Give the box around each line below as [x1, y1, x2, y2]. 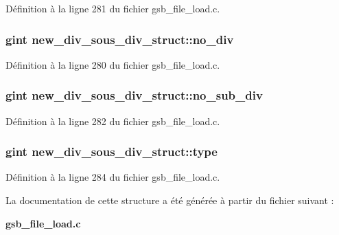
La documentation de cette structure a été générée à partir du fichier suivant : [5, 193, 334, 208]
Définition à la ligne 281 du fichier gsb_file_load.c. [5, 1, 220, 15]
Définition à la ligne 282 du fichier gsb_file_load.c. [5, 113, 220, 128]
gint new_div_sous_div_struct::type [5, 143, 218, 160]
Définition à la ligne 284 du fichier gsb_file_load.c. [5, 170, 220, 184]
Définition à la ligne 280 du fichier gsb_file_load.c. [5, 57, 220, 71]
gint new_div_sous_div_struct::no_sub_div [5, 87, 263, 104]
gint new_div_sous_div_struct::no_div [5, 30, 234, 47]
